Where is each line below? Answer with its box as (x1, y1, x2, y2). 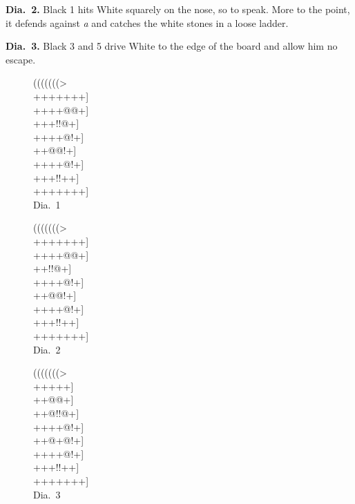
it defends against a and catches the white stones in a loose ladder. (6, 15, 289, 30)
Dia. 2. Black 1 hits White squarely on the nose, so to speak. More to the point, (6, 2, 350, 16)
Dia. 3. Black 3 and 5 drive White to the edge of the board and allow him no (6, 39, 338, 53)
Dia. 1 (33, 197, 61, 211)
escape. (6, 52, 36, 66)
